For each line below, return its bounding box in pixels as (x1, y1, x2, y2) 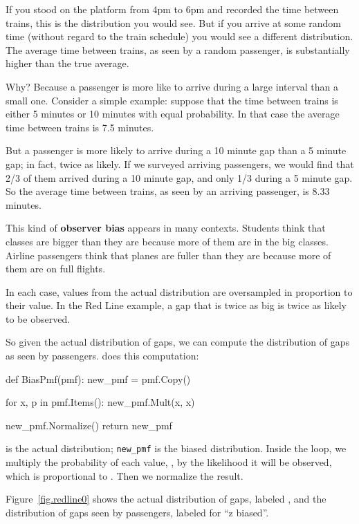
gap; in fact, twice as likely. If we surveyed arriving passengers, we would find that (6, 156, 354, 171)
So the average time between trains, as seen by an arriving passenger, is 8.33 (6, 184, 330, 198)
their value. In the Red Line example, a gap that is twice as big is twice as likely (6, 298, 347, 312)
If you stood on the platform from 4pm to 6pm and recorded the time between (6, 2, 339, 16)
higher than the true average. (6, 56, 129, 71)
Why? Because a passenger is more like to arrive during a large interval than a (6, 79, 339, 93)
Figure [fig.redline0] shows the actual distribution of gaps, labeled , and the (6, 492, 326, 506)
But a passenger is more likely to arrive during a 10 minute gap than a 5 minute (6, 143, 347, 158)
